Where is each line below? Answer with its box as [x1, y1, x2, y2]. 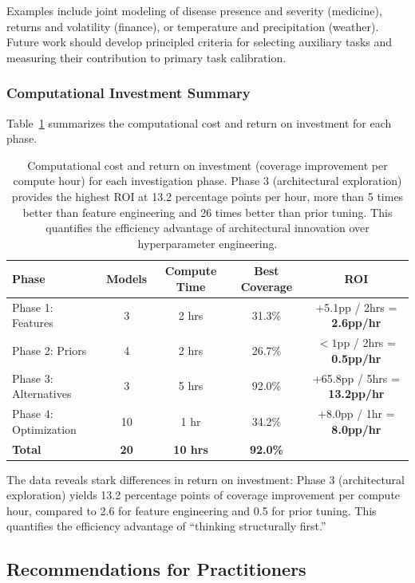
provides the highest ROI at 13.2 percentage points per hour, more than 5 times [11, 187, 404, 204]
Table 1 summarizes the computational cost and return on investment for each [6, 114, 392, 131]
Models [106, 270, 148, 287]
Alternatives [12, 385, 72, 402]
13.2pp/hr [328, 385, 385, 402]
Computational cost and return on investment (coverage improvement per [27, 156, 388, 173]
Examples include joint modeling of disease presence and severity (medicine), [6, 2, 382, 18]
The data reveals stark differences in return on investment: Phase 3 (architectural [6, 471, 405, 487]
